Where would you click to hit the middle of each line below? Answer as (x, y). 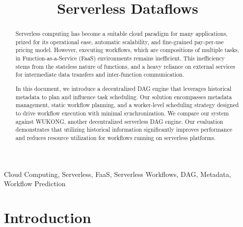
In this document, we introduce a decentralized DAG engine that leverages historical (123, 88)
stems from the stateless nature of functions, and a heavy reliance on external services (125, 66)
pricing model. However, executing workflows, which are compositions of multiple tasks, (127, 50)
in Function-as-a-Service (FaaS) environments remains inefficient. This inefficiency (120, 58)
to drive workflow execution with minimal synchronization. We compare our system (122, 113)
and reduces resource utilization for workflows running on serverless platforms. (116, 137)
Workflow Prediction (35, 184)
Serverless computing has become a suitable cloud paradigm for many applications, (121, 34)
